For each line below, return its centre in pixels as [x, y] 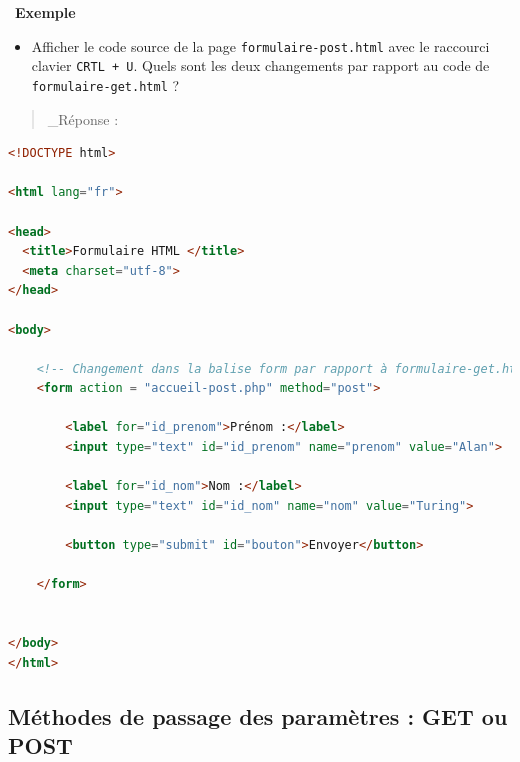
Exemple [45, 12]
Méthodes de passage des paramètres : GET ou [258, 715]
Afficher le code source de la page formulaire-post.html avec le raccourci [260, 45]
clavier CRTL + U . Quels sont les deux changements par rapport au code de [260, 65]
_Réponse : [83, 118]
